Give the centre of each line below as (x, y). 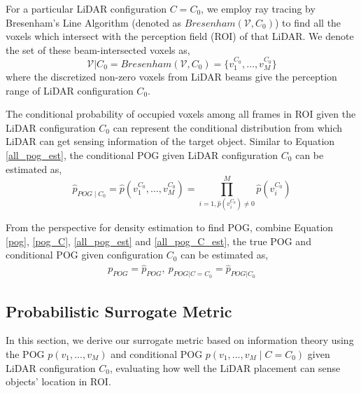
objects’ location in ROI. (58, 381)
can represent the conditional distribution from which (228, 127)
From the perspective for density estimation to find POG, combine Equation (170, 227)
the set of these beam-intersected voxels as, (98, 49)
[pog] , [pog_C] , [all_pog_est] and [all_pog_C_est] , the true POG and (158, 241)
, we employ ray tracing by (258, 8)
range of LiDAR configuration (70, 90)
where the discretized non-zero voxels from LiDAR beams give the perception (171, 77)
